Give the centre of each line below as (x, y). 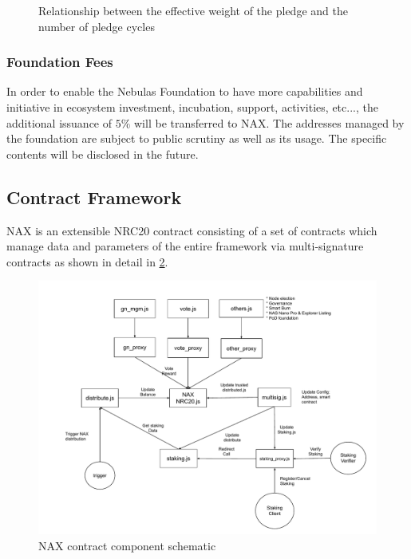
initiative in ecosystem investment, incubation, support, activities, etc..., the (192, 107)
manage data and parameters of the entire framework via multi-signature (185, 246)
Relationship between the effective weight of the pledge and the (193, 10)
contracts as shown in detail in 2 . (87, 261)
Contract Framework (94, 197)
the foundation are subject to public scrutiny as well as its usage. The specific (197, 138)
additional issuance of (59, 122)
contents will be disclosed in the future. (103, 154)
